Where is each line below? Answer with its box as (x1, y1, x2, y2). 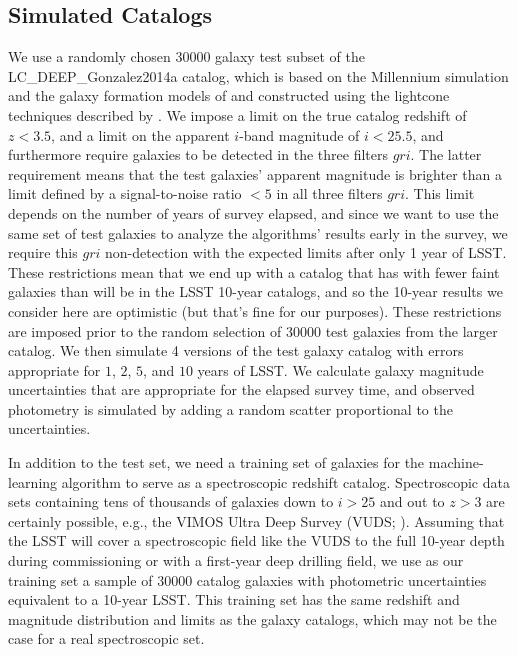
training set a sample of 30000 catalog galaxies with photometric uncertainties (8, 569, 487, 590)
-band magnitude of (239, 124, 360, 145)
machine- (428, 452, 484, 473)
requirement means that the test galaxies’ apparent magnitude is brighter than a (8, 163, 503, 184)
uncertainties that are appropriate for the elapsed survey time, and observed (8, 379, 475, 400)
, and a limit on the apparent (51, 124, 230, 145)
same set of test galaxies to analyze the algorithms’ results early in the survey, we (8, 222, 508, 243)
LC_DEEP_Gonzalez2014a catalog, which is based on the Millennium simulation (8, 65, 509, 86)
